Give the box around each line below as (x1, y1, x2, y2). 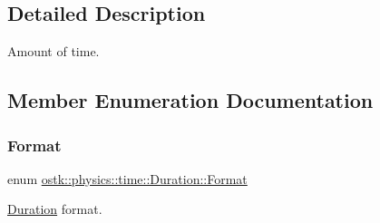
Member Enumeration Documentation (7, 86, 374, 114)
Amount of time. (7, 42, 100, 61)
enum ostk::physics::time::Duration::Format (7, 169, 248, 188)
